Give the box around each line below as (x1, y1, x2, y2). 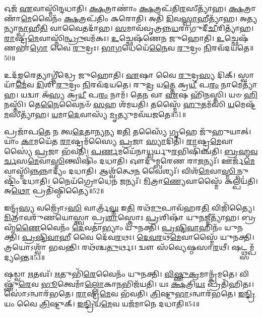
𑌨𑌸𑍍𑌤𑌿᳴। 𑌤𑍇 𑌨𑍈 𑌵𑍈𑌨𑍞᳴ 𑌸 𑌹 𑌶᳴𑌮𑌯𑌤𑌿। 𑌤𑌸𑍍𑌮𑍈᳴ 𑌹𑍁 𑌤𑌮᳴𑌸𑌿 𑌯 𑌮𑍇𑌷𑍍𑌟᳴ (4, 99, 256, 110)
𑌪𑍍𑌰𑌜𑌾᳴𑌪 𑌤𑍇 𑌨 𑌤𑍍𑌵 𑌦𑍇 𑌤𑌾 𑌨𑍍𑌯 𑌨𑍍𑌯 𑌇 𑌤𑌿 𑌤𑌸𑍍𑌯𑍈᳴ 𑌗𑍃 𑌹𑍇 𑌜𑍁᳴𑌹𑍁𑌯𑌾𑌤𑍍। (4, 126, 251, 136)
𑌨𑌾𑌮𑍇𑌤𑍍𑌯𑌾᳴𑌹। (221, 79, 257, 90)
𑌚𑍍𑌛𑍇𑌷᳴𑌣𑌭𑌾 (224, 32, 248, 43)
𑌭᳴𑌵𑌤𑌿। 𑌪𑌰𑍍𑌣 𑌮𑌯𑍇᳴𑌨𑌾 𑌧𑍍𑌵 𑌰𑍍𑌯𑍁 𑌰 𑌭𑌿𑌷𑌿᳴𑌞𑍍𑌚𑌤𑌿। (61, 145, 222, 156)
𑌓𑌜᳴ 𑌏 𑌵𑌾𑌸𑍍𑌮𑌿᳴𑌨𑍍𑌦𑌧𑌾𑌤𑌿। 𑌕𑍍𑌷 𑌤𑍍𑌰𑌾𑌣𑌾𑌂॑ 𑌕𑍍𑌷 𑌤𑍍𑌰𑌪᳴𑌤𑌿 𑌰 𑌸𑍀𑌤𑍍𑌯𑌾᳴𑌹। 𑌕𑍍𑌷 (4, 3, 243, 13)
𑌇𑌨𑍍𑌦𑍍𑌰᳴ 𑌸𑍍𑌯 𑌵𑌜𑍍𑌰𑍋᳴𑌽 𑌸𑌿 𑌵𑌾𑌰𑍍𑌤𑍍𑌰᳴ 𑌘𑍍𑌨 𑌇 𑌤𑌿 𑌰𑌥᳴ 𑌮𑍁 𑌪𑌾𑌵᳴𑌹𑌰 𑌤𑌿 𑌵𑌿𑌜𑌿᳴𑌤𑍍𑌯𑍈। (4, 202, 255, 213)
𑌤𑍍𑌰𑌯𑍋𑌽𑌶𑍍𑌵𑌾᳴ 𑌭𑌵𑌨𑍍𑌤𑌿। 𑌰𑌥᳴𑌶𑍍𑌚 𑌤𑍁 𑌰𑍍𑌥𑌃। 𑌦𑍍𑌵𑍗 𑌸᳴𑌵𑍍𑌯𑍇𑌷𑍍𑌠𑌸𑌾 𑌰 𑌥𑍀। (4, 242, 229, 252)
